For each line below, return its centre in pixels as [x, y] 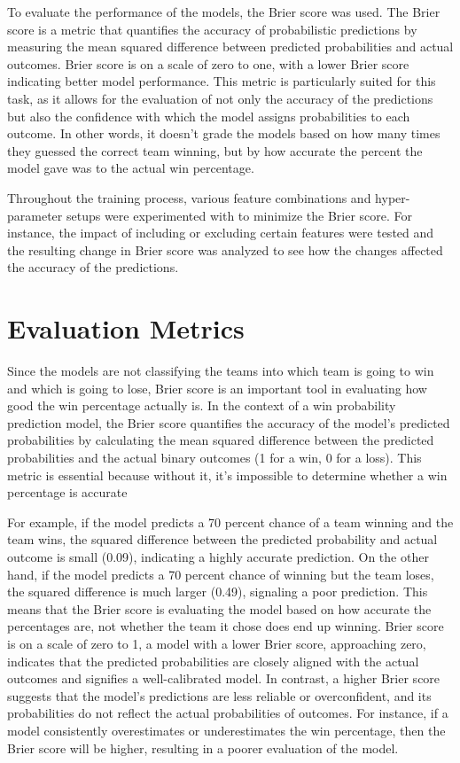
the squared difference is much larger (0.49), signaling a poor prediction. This [218, 592]
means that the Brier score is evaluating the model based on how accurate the [219, 608]
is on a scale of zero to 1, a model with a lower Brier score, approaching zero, [217, 643]
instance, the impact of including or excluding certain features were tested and [221, 233]
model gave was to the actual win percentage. [131, 168]
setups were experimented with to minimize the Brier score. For [239, 215]
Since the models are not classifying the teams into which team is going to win [221, 371]
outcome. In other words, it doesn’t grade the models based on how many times [224, 133]
